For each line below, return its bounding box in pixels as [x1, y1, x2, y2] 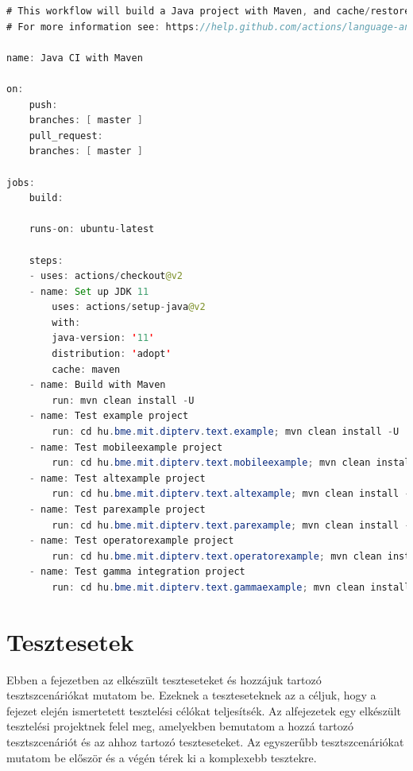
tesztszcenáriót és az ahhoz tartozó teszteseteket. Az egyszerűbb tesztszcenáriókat [6, 734, 404, 750]
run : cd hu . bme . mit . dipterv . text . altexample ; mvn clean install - [52, 488, 411, 500]
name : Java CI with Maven [6, 52, 143, 64]
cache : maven [52, 363, 121, 375]
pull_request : [29, 130, 103, 141]
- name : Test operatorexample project [29, 535, 234, 547]
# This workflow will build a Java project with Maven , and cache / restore [6, 6, 411, 17]
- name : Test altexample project [29, 472, 206, 484]
